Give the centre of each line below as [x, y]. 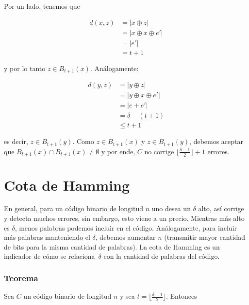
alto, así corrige [221, 208]
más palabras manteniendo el [47, 237]
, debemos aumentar [125, 237]
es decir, [16, 141]
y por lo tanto [25, 68]
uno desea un [171, 208]
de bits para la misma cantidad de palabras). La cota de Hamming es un [112, 246]
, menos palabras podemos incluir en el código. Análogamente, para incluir [126, 227]
